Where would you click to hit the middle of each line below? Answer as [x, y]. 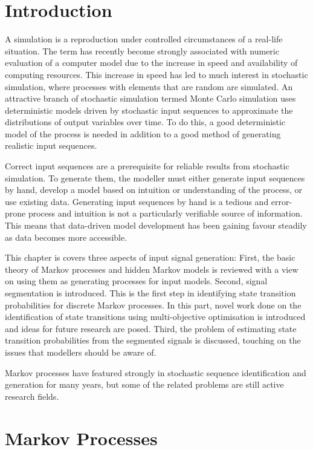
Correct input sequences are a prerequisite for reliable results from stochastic [147, 166]
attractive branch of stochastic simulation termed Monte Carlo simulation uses [150, 98]
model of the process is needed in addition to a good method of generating [143, 133]
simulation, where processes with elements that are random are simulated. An [149, 86]
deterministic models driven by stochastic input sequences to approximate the [149, 110]
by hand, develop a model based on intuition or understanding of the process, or [154, 190]
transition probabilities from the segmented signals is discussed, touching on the [153, 340]
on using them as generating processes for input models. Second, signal [136, 281]
